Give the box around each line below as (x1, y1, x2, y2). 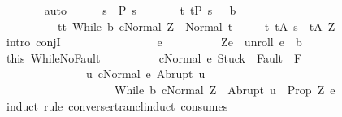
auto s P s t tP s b (44, 2, 236, 18)
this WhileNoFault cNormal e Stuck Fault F (6, 49, 302, 66)
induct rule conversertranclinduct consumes (6, 97, 228, 114)
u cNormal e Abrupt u (85, 65, 206, 82)
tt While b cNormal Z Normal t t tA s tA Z (57, 17, 336, 34)
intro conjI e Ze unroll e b (6, 33, 302, 50)
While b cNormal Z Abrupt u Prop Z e (114, 80, 336, 97)
